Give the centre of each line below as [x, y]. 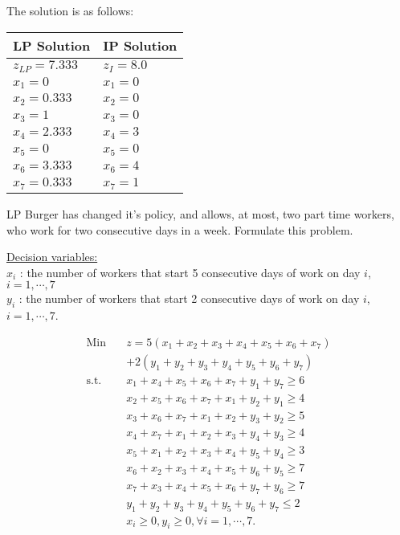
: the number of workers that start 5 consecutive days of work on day [190, 272]
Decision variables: [52, 257]
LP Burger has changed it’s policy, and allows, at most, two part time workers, [200, 214]
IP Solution [140, 45]
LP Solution [52, 45]
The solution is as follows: [70, 10]
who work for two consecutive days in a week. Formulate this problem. [180, 229]
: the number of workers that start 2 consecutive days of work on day [189, 298]
